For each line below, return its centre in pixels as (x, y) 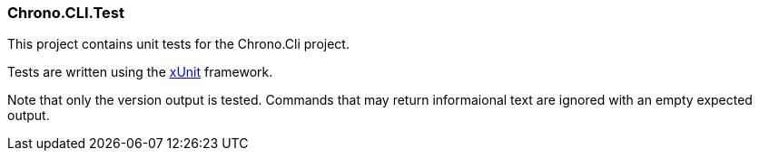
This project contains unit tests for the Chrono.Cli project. (178, 44)
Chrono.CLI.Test (66, 13)
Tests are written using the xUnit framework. (140, 72)
